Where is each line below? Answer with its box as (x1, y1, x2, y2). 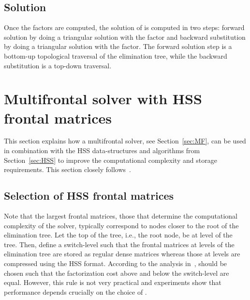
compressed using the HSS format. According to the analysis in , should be (4, 258, 227, 268)
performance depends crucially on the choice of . (4, 286, 147, 297)
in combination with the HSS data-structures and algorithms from (4, 145, 200, 156)
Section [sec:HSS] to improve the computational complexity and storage (4, 155, 217, 165)
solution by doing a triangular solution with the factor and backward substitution (4, 32, 246, 42)
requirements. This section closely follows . (4, 164, 131, 174)
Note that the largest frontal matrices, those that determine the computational (4, 211, 237, 221)
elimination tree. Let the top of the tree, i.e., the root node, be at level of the (4, 230, 233, 240)
